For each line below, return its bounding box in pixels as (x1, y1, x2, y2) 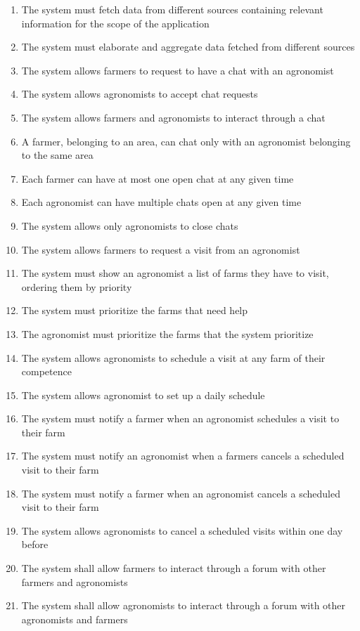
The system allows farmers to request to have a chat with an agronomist (21, 63, 334, 77)
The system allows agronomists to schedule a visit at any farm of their (21, 350, 326, 365)
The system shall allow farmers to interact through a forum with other (21, 561, 326, 575)
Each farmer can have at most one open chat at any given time (21, 171, 294, 186)
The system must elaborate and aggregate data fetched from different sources (21, 39, 355, 54)
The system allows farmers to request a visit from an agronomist (21, 242, 300, 256)
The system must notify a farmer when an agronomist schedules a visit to (21, 411, 340, 426)
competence (21, 364, 72, 379)
